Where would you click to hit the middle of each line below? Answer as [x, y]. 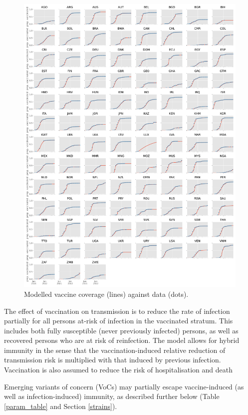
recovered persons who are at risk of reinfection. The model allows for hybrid [122, 340]
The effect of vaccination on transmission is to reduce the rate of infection [117, 311]
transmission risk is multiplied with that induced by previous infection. [113, 360]
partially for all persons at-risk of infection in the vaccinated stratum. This [119, 321]
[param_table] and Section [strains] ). [61, 406]
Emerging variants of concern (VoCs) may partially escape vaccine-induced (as [124, 386]
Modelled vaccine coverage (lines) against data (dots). [106, 294]
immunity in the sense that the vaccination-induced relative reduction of [115, 350]
